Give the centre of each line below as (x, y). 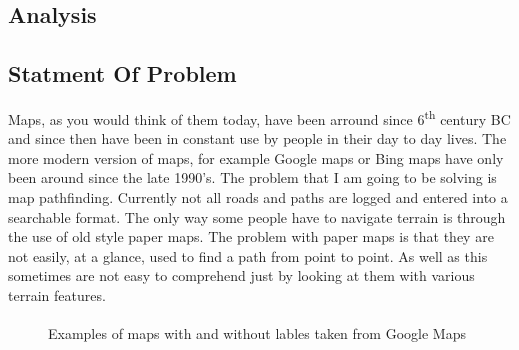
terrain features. (57, 294)
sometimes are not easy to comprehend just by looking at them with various (241, 275)
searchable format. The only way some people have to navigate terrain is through (257, 216)
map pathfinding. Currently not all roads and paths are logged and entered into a (258, 197)
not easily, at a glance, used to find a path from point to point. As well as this (248, 255)
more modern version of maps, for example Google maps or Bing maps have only (256, 157)
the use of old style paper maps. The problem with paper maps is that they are (251, 236)
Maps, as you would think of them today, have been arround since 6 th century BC (259, 117)
